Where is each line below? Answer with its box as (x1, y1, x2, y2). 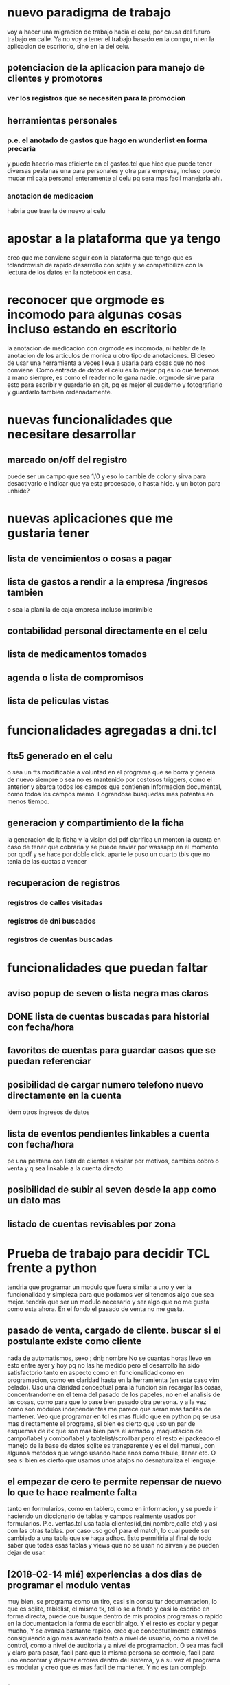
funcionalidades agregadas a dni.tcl (7, 723, 217, 738)
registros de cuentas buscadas (7, 935, 113, 944)
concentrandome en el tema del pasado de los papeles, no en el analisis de (7, 1390, 220, 1398)
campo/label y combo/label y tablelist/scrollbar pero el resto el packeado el (7, 1434, 220, 1442)
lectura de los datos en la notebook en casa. (7, 268, 133, 276)
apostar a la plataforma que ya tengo (7, 231, 221, 247)
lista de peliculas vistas (7, 695, 110, 707)
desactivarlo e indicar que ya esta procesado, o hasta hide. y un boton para (7, 480, 221, 488)
